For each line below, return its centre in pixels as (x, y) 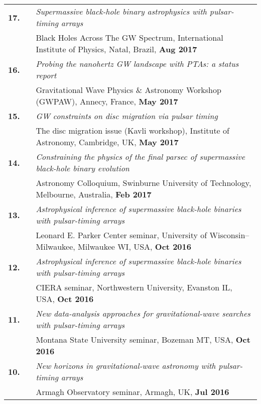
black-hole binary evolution (83, 168)
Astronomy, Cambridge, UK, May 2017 (107, 142)
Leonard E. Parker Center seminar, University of (121, 235)
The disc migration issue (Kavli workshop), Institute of (133, 130)
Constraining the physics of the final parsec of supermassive (141, 157)
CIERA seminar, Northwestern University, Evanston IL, (134, 287)
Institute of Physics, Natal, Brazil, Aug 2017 (116, 49)
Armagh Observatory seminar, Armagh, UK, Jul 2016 (133, 392)
